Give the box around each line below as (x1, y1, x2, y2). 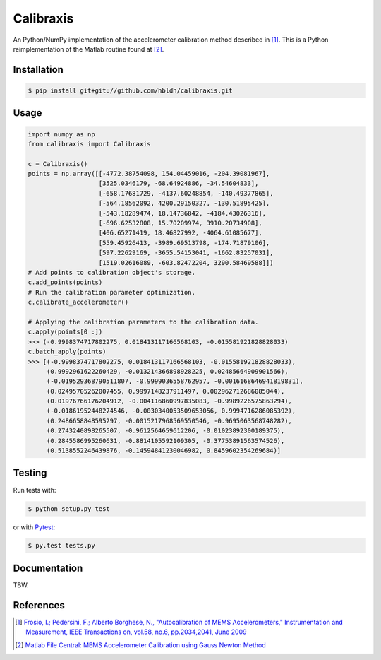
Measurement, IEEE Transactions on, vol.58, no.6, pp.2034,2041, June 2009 (25, 627, 247, 636)
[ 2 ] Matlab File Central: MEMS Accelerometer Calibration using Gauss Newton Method (15, 640, 266, 649)
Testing (13, 467, 47, 479)
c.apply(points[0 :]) (28, 328, 103, 336)
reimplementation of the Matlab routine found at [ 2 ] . (13, 45, 164, 53)
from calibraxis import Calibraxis (28, 140, 151, 148)
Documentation (13, 562, 83, 574)
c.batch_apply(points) (28, 348, 107, 356)
